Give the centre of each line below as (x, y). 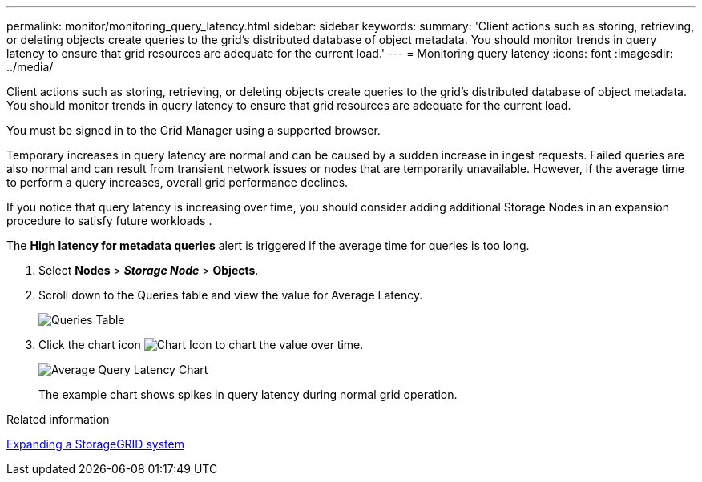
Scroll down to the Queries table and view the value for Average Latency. (231, 295)
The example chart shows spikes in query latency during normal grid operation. (248, 394)
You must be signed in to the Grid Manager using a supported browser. (194, 130)
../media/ (30, 67)
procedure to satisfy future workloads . (109, 221)
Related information (58, 419)
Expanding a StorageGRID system (95, 444)
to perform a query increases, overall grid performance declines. (178, 182)
